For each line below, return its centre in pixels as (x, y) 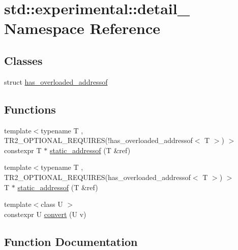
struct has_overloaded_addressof (56, 81)
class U (52, 204)
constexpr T (23, 150)
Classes (23, 60)
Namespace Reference (82, 28)
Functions (30, 109)
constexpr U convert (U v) (45, 214)
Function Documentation (71, 241)
